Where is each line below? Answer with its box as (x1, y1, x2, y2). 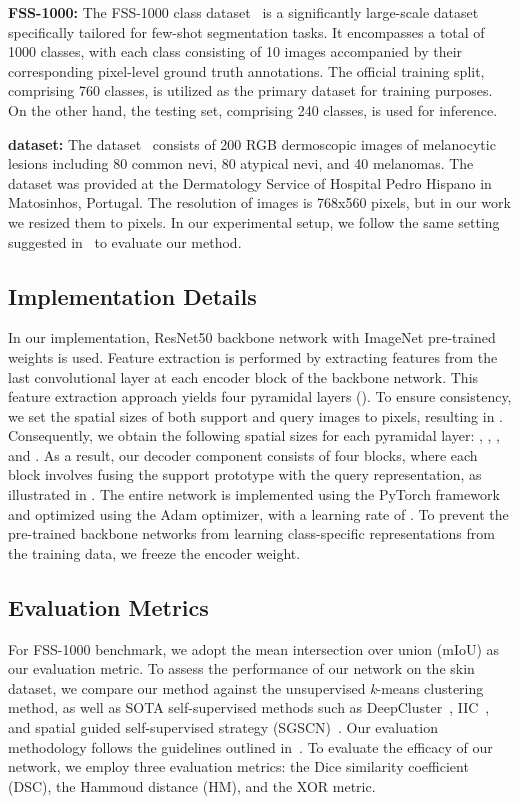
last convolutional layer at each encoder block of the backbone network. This (8, 366, 479, 387)
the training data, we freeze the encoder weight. (8, 542, 301, 563)
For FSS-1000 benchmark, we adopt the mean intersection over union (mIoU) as (8, 638, 500, 659)
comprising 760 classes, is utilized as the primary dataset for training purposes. (8, 80, 493, 101)
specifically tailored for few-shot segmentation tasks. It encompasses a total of (8, 21, 485, 42)
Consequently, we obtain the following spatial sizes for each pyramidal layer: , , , (8, 425, 500, 446)
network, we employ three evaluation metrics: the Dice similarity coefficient (8, 756, 469, 777)
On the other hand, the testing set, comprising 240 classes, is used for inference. (8, 99, 498, 120)
